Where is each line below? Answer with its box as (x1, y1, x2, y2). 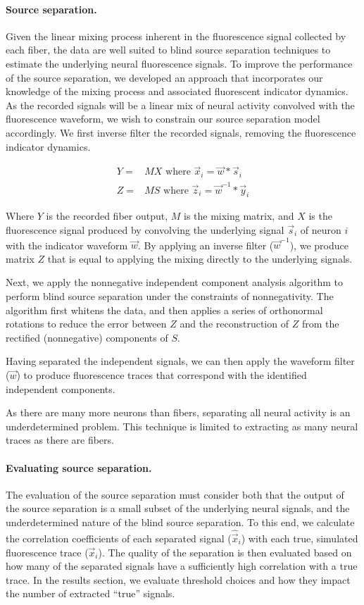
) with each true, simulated (241, 531, 358, 546)
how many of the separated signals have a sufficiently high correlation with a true (6, 559, 358, 573)
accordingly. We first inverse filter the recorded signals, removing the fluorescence (6, 125, 356, 139)
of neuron (300, 222, 341, 237)
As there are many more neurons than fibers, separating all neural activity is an (6, 405, 351, 420)
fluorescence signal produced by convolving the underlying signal (6, 222, 284, 237)
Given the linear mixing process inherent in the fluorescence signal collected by (6, 28, 346, 43)
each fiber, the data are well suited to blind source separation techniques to (6, 42, 331, 57)
